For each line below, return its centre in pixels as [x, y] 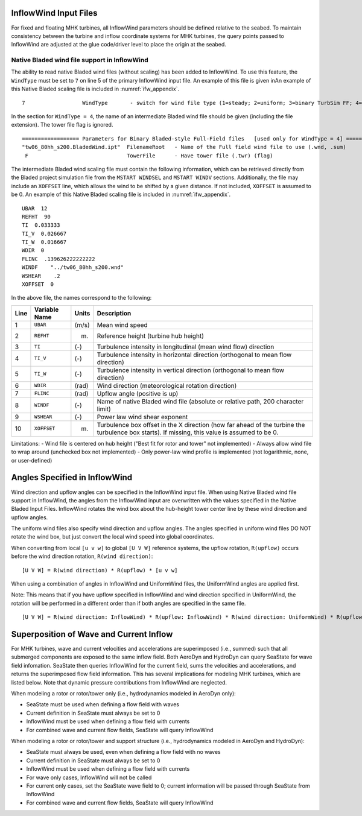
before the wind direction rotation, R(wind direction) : [82, 556]
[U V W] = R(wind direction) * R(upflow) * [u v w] [100, 570]
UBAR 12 [35, 208]
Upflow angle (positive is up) [138, 393]
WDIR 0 [33, 251]
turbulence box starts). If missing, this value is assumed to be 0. [188, 432]
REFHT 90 [36, 217]
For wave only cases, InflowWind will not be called [89, 777]
